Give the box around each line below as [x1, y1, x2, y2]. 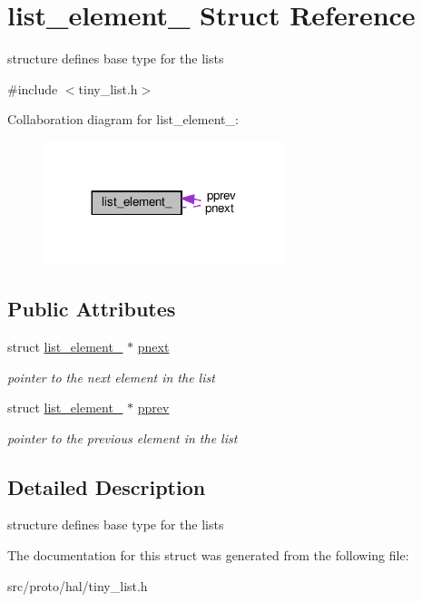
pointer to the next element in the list [7, 367, 215, 386]
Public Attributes [7, 295, 176, 323]
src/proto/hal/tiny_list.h [7, 576, 148, 595]
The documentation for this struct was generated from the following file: [7, 546, 409, 565]
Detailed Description [7, 472, 206, 500]
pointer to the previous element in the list [7, 428, 238, 447]
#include [7, 79, 58, 98]
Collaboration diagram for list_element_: [7, 110, 239, 129]
